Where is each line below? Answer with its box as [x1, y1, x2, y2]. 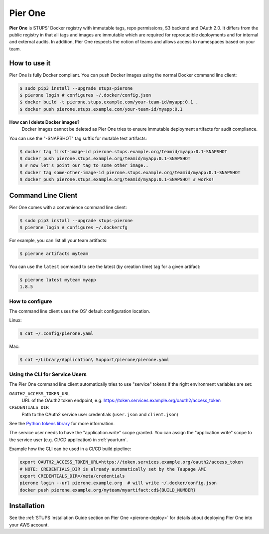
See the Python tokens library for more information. [9, 421, 115, 427]
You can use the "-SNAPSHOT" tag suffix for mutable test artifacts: [9, 135, 147, 141]
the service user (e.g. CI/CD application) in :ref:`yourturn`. [9, 437, 128, 443]
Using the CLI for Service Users [9, 371, 87, 378]
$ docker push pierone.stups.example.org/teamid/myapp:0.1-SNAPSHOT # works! [19, 177, 214, 182]
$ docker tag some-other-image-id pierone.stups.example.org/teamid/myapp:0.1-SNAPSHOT [19, 170, 241, 175]
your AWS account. [9, 522, 49, 528]
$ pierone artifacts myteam [19, 251, 88, 257]
